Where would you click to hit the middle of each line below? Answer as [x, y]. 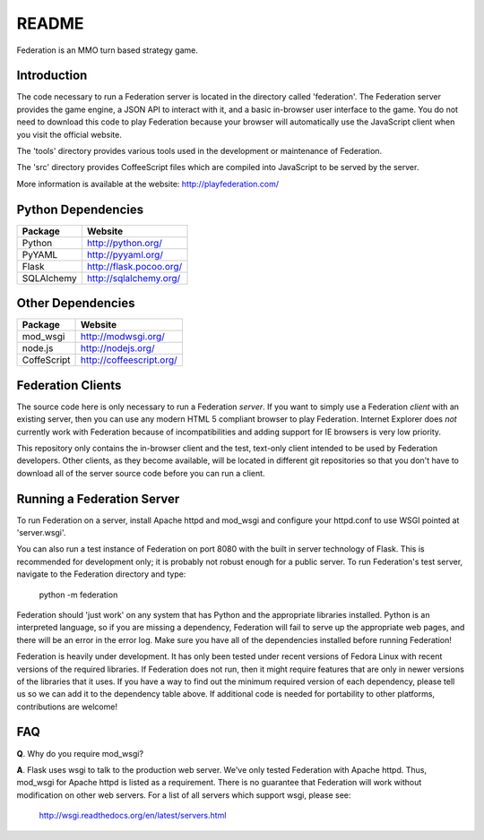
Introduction [52, 76]
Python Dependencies [80, 209]
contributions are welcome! [67, 707]
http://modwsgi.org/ [123, 337]
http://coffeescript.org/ [130, 360]
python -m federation [78, 595]
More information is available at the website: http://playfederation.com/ [148, 184]
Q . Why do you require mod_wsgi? [80, 753]
